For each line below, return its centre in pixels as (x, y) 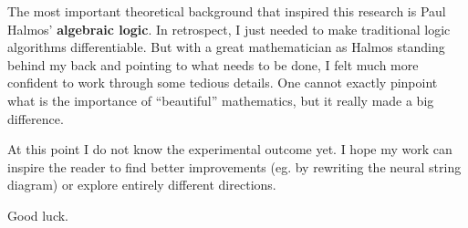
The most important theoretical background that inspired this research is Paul (227, 11)
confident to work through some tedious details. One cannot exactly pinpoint (223, 83)
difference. (36, 118)
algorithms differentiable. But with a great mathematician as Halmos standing (226, 47)
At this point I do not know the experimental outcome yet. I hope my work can (230, 149)
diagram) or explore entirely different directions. (142, 185)
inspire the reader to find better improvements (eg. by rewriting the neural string (234, 166)
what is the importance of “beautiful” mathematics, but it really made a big (221, 100)
